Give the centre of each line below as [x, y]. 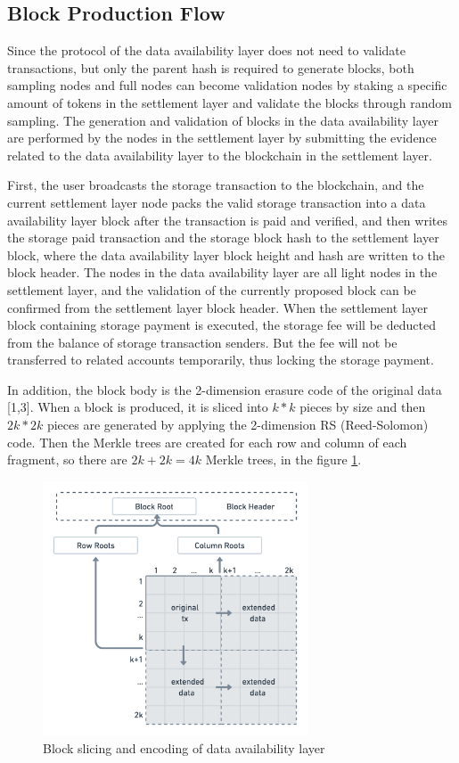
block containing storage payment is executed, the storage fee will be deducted [221, 325]
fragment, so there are [67, 459]
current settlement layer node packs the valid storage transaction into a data [217, 202]
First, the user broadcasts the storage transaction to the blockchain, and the [216, 185]
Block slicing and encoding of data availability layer [184, 747]
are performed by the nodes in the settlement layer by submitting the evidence [222, 138]
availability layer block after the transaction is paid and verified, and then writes [227, 220]
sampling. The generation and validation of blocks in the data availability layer [223, 120]
